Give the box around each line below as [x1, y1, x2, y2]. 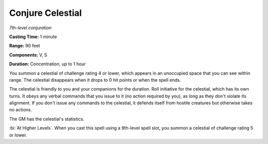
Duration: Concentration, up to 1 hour [9, 61, 86, 67]
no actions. [9, 107, 32, 113]
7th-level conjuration [9, 25, 52, 31]
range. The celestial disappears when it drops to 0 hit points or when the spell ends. [9, 77, 181, 83]
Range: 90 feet [9, 43, 40, 49]
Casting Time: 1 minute [9, 34, 57, 40]
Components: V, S [9, 52, 47, 58]
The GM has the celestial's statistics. [9, 116, 84, 122]
